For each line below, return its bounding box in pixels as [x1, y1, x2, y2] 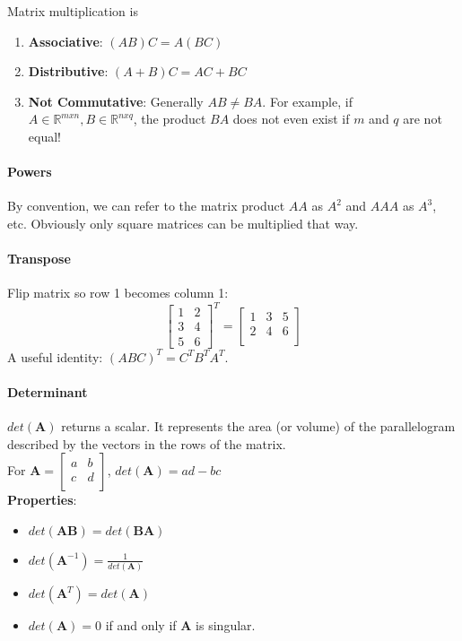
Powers [7, 162, 52, 181]
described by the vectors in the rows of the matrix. [7, 434, 286, 453]
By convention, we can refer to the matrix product [7, 196, 285, 215]
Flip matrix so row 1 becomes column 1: [7, 283, 229, 302]
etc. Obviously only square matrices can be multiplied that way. [7, 213, 359, 232]
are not [403, 109, 442, 128]
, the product [133, 109, 206, 128]
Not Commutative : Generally [28, 91, 204, 110]
